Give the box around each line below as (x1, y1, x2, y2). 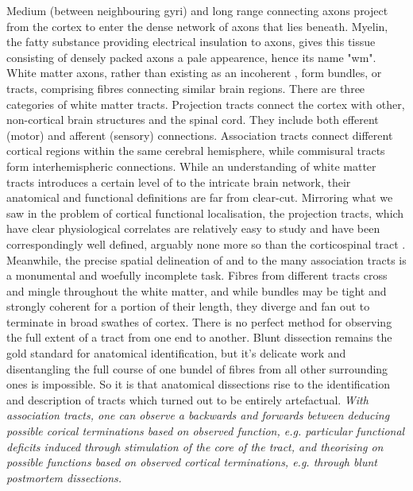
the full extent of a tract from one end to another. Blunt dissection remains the (6, 329, 392, 346)
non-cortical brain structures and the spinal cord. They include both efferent (6, 111, 379, 128)
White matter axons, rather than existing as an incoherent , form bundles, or (6, 64, 382, 81)
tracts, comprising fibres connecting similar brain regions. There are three (6, 79, 365, 96)
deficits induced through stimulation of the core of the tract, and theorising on (6, 438, 384, 454)
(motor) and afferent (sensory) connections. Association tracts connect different (6, 126, 393, 143)
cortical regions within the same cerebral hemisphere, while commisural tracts (6, 142, 385, 159)
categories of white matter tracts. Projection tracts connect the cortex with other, (6, 95, 405, 112)
